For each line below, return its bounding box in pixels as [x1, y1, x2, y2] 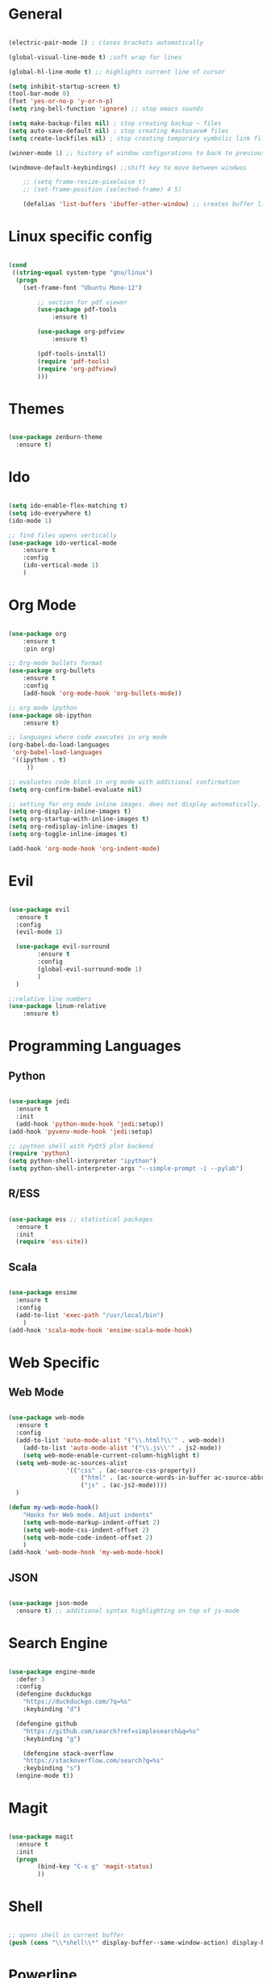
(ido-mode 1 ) [8, 516, 52, 525]
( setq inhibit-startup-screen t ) [8, 82, 121, 90]
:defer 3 [15, 1675, 45, 1683]
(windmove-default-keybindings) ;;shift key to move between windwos [8, 163, 248, 172]
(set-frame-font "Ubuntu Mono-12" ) [23, 283, 143, 291]
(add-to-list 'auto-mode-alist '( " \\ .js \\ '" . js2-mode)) [23, 1444, 222, 1452]
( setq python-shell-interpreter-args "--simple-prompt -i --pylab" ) [8, 1165, 244, 1173]
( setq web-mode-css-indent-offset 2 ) [23, 1526, 150, 1534]
